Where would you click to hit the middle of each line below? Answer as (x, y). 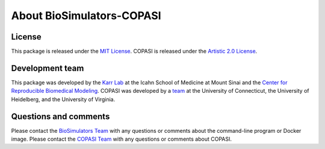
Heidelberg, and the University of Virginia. (63, 99)
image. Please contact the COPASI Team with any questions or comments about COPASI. (121, 139)
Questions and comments (60, 116)
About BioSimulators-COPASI (86, 16)
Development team (48, 68)
